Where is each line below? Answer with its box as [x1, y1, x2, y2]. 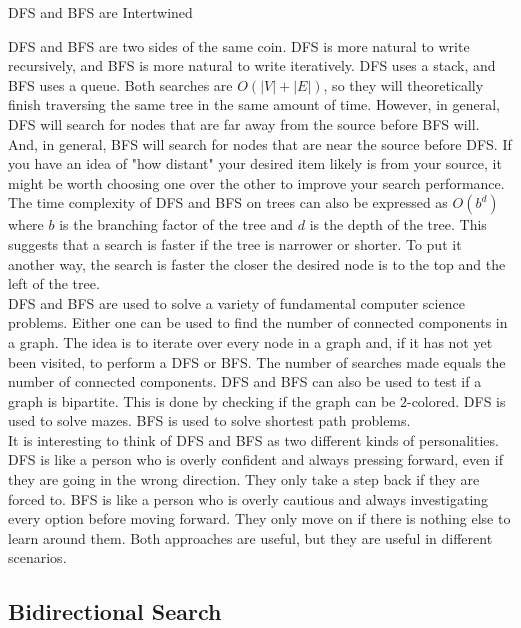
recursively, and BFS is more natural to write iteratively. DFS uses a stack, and [8, 55, 496, 76]
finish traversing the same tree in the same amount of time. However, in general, [8, 94, 501, 115]
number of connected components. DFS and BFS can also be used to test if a [8, 371, 482, 392]
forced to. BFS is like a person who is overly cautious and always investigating [8, 488, 489, 509]
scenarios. [8, 547, 67, 568]
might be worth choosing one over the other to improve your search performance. [8, 172, 505, 193]
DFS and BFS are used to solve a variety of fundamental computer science [8, 292, 465, 313]
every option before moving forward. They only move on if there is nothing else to [8, 508, 511, 529]
